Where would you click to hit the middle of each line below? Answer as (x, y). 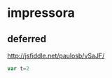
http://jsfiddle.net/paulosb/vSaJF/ (56, 56)
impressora (41, 13)
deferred (27, 39)
